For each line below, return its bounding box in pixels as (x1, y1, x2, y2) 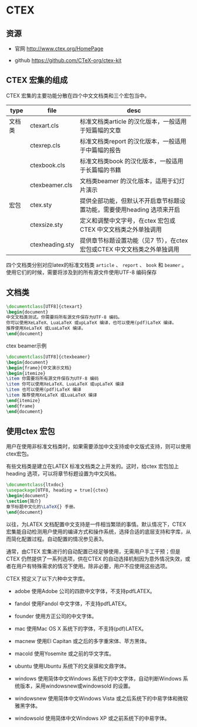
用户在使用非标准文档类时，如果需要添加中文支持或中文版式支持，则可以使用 (6, 443, 191, 450)
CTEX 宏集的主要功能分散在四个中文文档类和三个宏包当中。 (6, 92, 150, 99)
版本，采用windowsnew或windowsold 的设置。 (19, 682, 134, 689)
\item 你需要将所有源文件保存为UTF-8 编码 (6, 376, 99, 382)
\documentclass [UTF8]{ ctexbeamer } (6, 354, 91, 360)
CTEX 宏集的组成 (6, 75, 68, 85)
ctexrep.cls (30, 141, 60, 149)
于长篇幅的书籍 (80, 166, 121, 174)
